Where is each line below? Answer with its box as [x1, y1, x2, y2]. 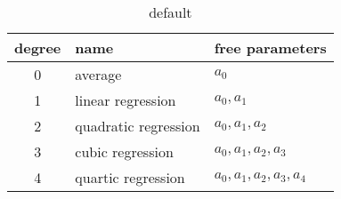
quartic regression [75, 167, 185, 187]
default [149, 2, 192, 22]
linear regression [75, 90, 176, 110]
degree [14, 37, 61, 58]
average [75, 64, 122, 84]
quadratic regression [75, 115, 200, 136]
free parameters [214, 37, 327, 58]
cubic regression [75, 141, 174, 162]
